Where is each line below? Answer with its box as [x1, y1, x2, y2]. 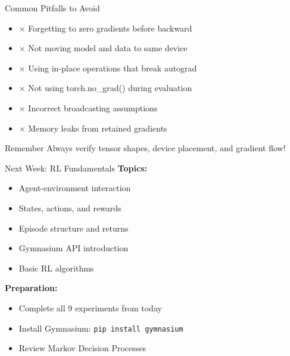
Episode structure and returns [18, 221, 129, 234]
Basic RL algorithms [18, 261, 94, 274]
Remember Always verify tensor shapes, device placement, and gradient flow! [5, 142, 286, 154]
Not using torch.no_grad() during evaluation [28, 82, 192, 94]
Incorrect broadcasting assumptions [28, 101, 158, 114]
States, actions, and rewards [18, 201, 121, 214]
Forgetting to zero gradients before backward [28, 21, 192, 34]
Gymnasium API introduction [18, 242, 129, 254]
